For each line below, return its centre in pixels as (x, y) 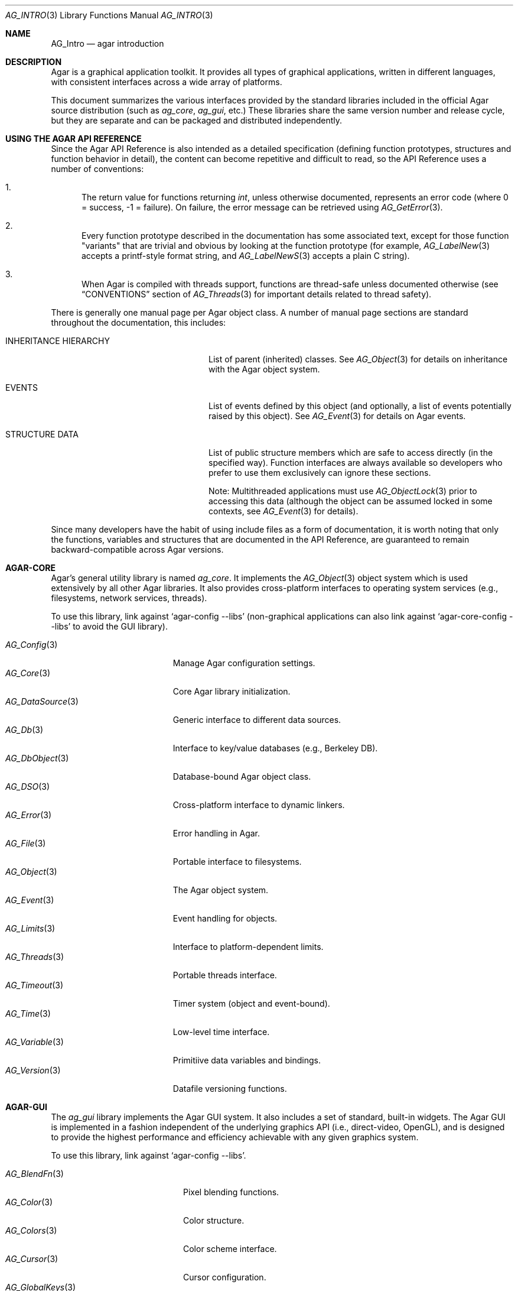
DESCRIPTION (34, 62)
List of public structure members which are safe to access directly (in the (351, 453)
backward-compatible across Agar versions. (137, 549)
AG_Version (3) (33, 1070)
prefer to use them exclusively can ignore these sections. (320, 473)
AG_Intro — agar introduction (107, 43)
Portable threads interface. (225, 975)
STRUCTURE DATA (42, 434)
